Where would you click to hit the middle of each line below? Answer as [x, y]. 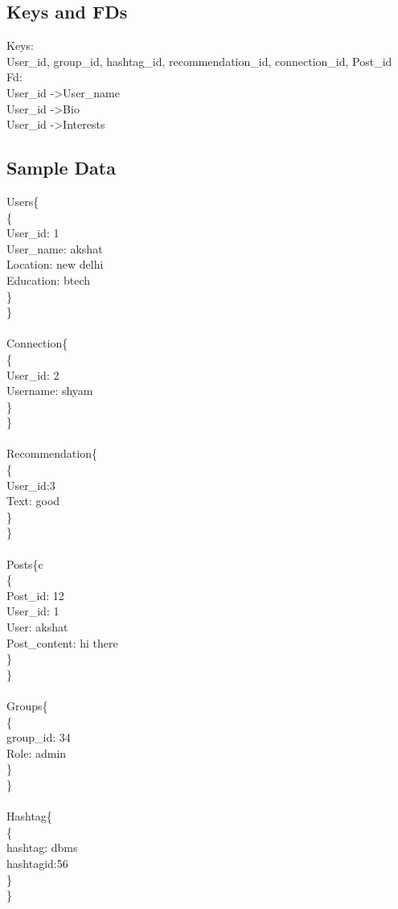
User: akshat [37, 627]
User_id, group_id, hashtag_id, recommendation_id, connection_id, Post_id [199, 61]
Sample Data [61, 168]
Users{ [23, 201]
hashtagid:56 [37, 863]
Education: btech [49, 280]
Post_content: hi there [62, 642]
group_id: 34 [39, 737]
